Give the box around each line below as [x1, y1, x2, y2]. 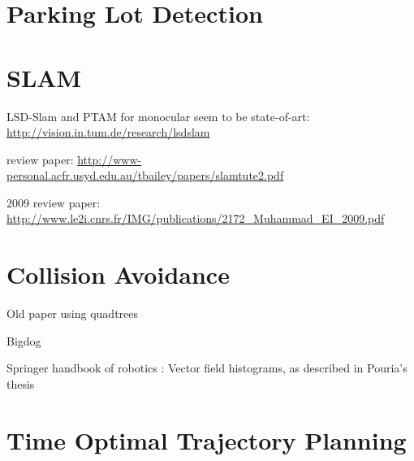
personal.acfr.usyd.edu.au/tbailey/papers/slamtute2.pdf [6, 167, 284, 184]
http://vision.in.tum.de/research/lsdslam [6, 124, 210, 141]
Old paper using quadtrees [6, 305, 139, 322]
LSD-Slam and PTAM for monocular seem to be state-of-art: [6, 107, 310, 124]
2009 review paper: [6, 194, 101, 211]
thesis [6, 375, 35, 392]
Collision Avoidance [6, 258, 230, 291]
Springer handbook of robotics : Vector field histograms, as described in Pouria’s [6, 359, 408, 376]
